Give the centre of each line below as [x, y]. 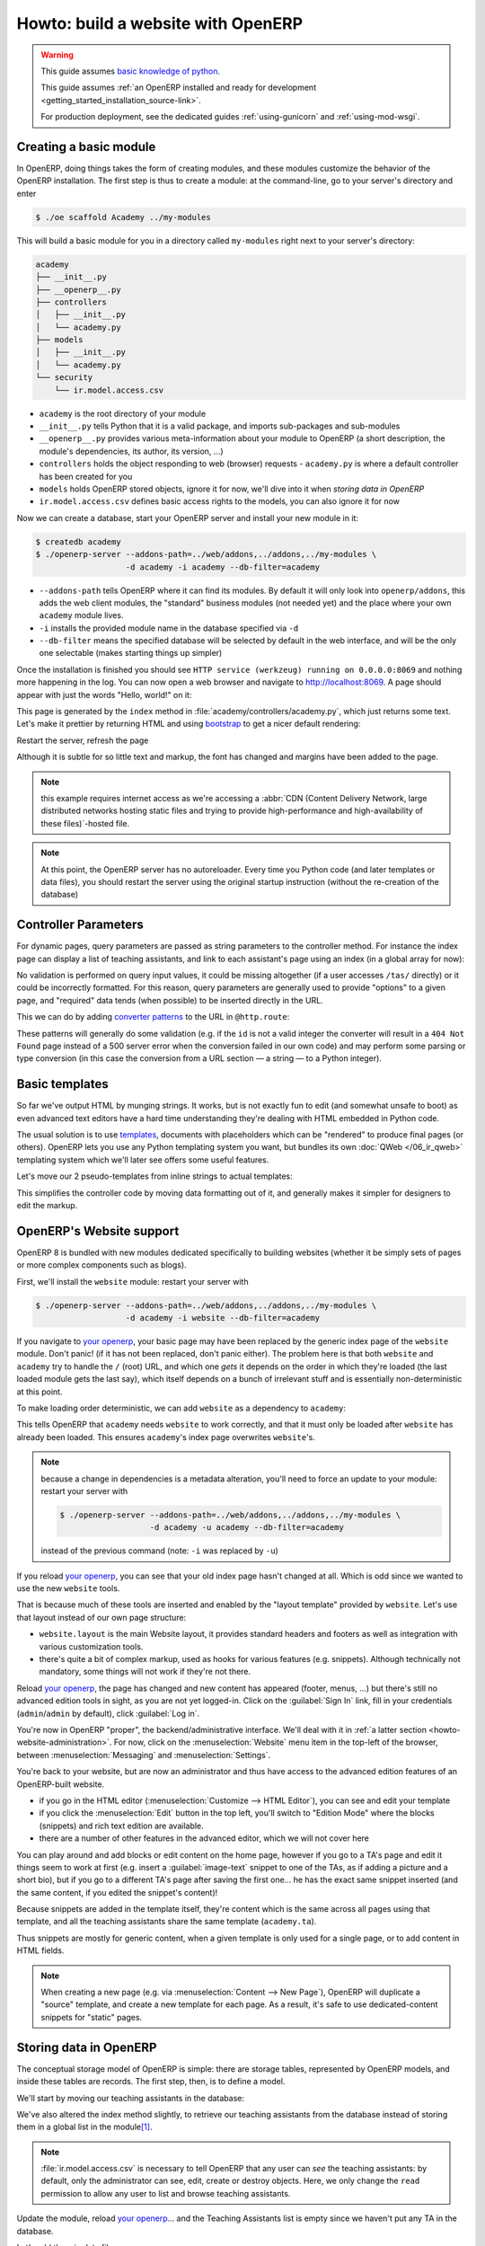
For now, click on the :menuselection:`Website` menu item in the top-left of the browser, [276, 1742]
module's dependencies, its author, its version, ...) [131, 451]
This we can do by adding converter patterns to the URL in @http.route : [153, 1017]
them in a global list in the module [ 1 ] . [84, 2127]
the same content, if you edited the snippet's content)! [117, 1892]
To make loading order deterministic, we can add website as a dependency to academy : [181, 1408]
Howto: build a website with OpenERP [160, 23]
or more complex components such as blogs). [102, 1265]
